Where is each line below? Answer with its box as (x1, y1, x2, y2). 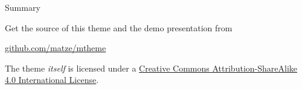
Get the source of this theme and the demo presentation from (5, 21, 233, 34)
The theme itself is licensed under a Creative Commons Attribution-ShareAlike (5, 61, 297, 74)
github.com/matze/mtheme (5, 41, 106, 54)
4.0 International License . (5, 73, 99, 86)
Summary (5, 1, 40, 13)
